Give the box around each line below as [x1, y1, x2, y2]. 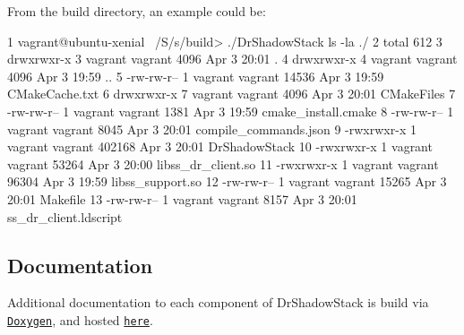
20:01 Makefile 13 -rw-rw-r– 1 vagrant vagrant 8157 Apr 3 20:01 [7, 189, 357, 208]
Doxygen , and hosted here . [7, 310, 153, 329]
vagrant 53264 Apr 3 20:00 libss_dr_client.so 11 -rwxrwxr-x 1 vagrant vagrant [7, 154, 439, 173]
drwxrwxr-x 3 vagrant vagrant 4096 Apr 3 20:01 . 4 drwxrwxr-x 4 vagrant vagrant [7, 49, 458, 68]
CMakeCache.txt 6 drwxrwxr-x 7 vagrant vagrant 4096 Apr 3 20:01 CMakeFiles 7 [7, 84, 456, 103]
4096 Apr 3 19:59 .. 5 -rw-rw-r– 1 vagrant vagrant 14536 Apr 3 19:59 [7, 66, 384, 85]
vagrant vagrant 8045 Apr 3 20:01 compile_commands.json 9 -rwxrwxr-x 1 [7, 119, 417, 138]
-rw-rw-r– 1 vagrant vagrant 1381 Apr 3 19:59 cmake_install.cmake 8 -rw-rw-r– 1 [7, 101, 454, 120]
